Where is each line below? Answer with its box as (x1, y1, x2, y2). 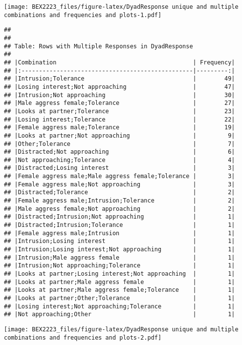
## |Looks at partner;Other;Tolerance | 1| (4, 294, 235, 302)
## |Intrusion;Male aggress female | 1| (4, 254, 235, 261)
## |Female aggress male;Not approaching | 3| (4, 181, 235, 188)
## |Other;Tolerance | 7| (4, 140, 235, 147)
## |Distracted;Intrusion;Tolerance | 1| (4, 222, 235, 229)
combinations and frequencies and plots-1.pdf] (4, 11, 162, 19)
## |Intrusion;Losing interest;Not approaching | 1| (4, 246, 235, 253)
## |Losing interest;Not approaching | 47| (4, 83, 235, 90)
